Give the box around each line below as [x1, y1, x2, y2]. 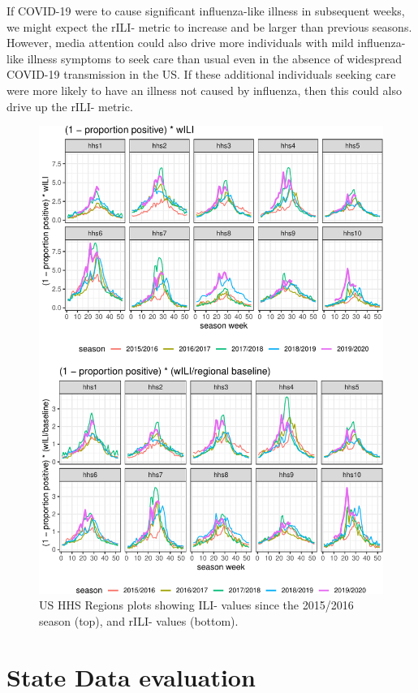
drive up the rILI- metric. [6, 97, 133, 114]
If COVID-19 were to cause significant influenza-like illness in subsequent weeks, [6, 2, 405, 19]
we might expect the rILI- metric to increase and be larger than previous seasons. [6, 18, 412, 35]
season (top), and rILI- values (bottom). [39, 612, 239, 629]
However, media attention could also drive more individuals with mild [6, 34, 354, 51]
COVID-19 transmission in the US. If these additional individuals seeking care [6, 66, 396, 83]
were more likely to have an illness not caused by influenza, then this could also [6, 81, 402, 98]
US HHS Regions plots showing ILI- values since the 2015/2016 [39, 596, 354, 613]
